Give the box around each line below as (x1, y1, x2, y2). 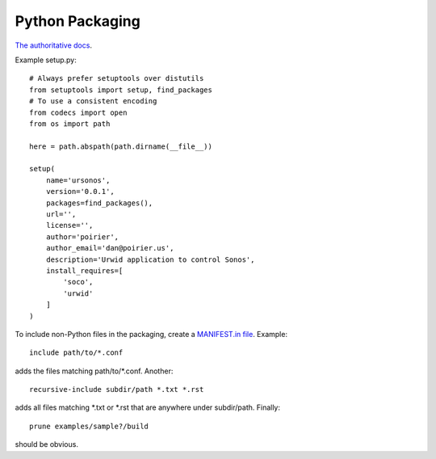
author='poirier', (45, 232, 119, 242)
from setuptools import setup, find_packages (29, 85, 213, 95)
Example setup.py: (15, 55, 77, 65)
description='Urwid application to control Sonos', (45, 255, 255, 264)
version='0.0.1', (45, 187, 115, 196)
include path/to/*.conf (29, 348, 124, 357)
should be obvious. (15, 440, 78, 449)
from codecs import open (29, 107, 128, 117)
